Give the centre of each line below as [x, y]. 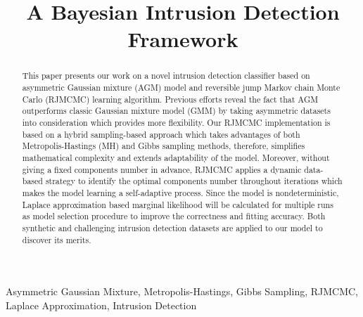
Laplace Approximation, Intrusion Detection [101, 305]
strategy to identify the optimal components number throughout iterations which [194, 181]
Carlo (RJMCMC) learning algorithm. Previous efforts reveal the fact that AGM [170, 99]
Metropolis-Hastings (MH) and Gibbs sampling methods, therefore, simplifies [164, 146]
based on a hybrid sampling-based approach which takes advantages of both [161, 134]
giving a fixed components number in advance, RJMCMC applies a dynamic [162, 169]
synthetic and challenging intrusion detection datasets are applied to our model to [172, 227]
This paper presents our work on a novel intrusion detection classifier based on [166, 76]
